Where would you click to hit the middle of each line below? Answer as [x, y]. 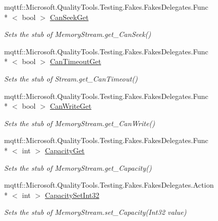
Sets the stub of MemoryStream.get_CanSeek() [78, 34]
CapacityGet [65, 150]
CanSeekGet [69, 17]
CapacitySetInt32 [72, 195]
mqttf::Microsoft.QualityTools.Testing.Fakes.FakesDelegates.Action [109, 185]
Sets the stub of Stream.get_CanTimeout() [71, 78]
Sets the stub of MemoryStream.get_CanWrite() [80, 123]
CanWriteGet [71, 106]
